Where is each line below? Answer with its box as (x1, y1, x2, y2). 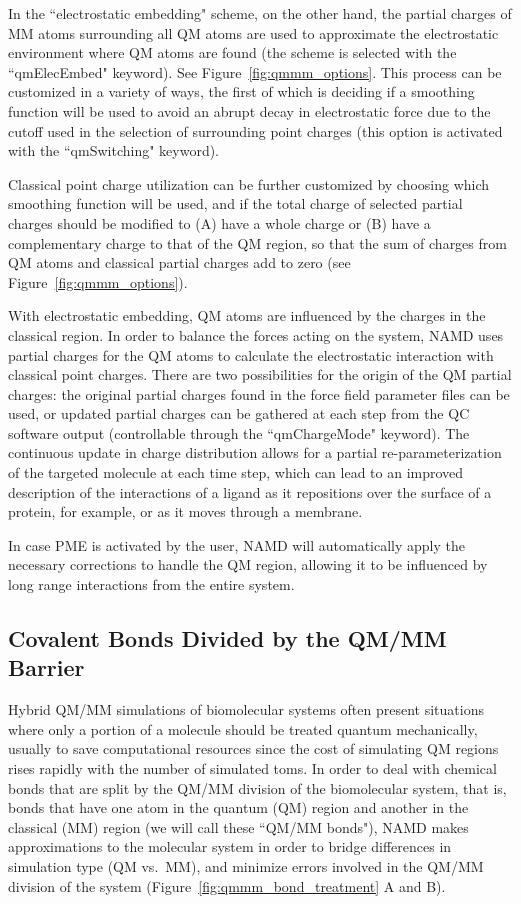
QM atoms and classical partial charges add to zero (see (8, 252, 351, 273)
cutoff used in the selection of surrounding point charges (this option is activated (8, 120, 503, 141)
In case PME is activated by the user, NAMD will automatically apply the (8, 534, 466, 555)
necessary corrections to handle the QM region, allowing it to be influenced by (8, 554, 488, 575)
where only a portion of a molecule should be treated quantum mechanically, (8, 718, 478, 739)
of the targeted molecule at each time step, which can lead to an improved (8, 462, 464, 483)
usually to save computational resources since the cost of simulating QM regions (8, 738, 499, 759)
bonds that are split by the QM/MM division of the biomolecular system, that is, (8, 777, 507, 798)
